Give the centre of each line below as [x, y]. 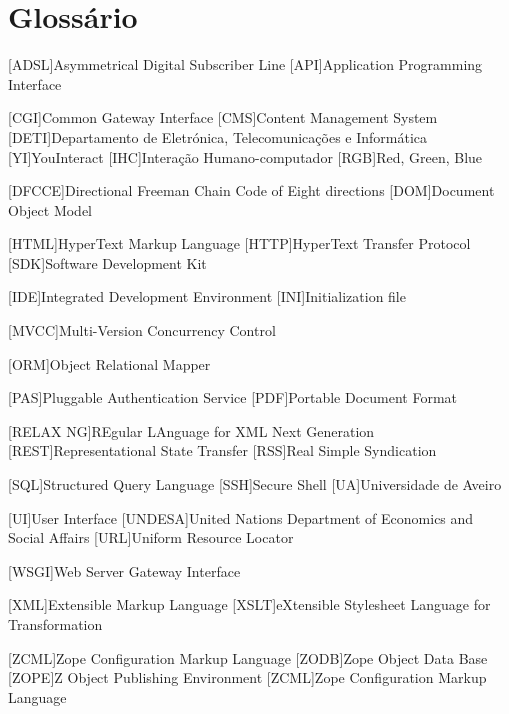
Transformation [55, 624]
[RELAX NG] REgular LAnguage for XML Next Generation [191, 430]
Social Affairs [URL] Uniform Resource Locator [151, 537]
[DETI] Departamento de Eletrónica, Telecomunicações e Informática [218, 136]
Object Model [50, 209]
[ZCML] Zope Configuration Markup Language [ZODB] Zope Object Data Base [248, 657]
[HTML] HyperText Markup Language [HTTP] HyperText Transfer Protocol [239, 243]
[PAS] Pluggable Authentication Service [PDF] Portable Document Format [232, 397]
